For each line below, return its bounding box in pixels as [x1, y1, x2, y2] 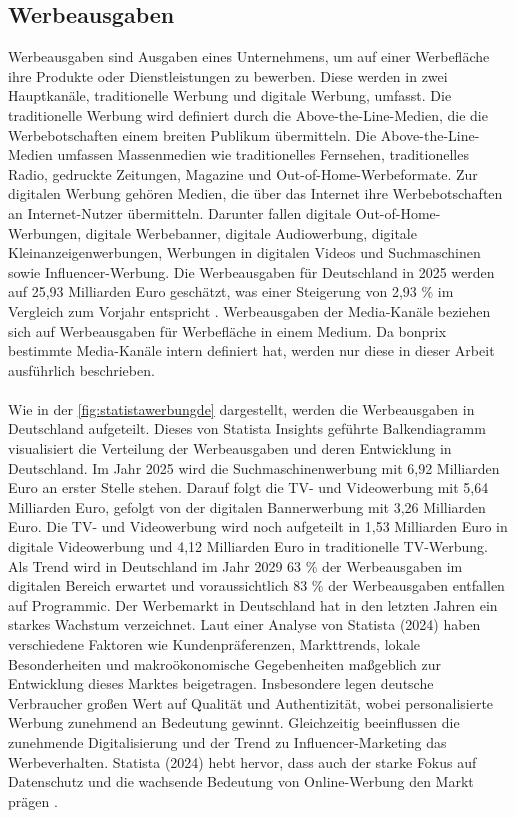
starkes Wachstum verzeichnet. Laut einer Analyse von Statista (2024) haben [8, 614, 481, 635]
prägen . [8, 790, 58, 811]
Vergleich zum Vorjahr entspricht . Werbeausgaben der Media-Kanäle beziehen [8, 300, 491, 321]
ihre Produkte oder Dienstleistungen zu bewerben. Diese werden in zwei [8, 65, 448, 86]
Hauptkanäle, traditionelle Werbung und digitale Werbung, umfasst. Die [8, 85, 452, 106]
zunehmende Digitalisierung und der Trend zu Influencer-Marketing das [8, 731, 447, 752]
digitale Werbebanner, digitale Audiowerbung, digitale [85, 222, 417, 243]
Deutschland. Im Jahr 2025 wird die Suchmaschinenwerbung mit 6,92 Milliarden [8, 457, 500, 478]
